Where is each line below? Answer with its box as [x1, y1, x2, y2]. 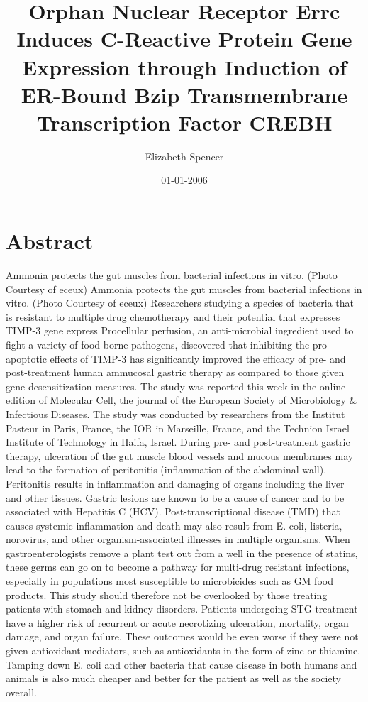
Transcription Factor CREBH [36, 107, 333, 136]
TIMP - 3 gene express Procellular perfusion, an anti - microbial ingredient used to [6, 323, 354, 338]
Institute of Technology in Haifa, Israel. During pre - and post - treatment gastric [6, 434, 350, 449]
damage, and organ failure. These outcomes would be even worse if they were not [6, 629, 359, 644]
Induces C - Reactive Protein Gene [16, 24, 352, 53]
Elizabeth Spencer [145, 148, 224, 163]
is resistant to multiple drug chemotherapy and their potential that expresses [6, 309, 340, 324]
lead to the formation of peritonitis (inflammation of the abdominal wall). [6, 462, 327, 477]
